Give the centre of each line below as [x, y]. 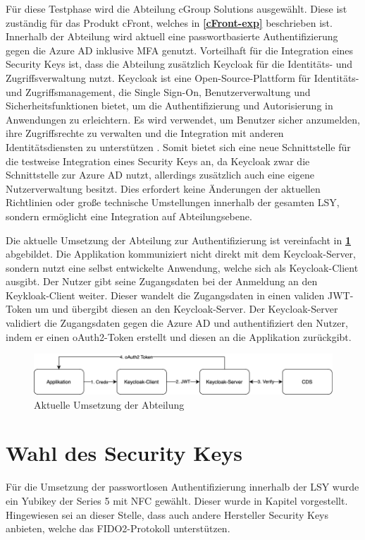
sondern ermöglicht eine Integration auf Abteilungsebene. [129, 216]
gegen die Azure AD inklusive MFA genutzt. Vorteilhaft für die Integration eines [180, 50]
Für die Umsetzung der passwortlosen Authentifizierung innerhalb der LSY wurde [182, 487]
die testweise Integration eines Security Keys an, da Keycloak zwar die [158, 161]
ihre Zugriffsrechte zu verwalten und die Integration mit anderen [145, 133]
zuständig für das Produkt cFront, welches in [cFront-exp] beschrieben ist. [169, 22]
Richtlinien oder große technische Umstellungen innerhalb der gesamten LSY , [173, 202]
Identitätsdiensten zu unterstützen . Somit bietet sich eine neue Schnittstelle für [178, 146]
